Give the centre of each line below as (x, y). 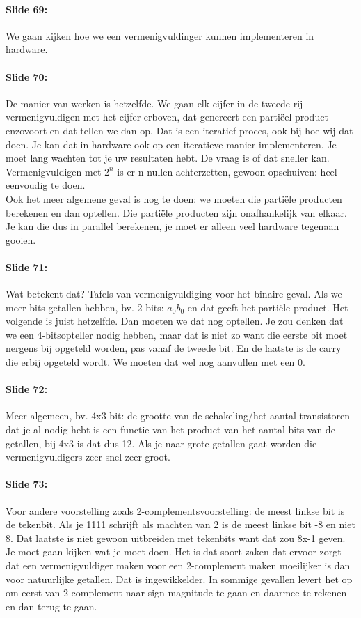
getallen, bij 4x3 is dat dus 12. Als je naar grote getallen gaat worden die (161, 443)
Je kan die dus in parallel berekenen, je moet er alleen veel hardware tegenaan (173, 226)
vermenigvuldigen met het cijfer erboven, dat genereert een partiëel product (167, 117)
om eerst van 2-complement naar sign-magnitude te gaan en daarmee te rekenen (176, 593)
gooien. (21, 239)
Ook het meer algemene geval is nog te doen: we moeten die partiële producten (174, 198)
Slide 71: (27, 266)
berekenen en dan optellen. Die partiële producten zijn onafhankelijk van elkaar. (176, 212)
